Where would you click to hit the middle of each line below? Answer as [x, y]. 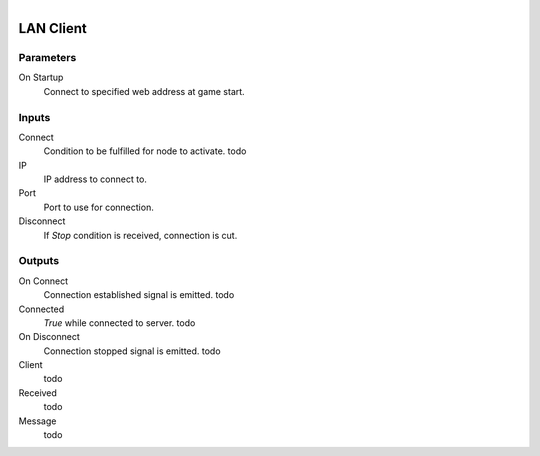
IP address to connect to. [95, 179]
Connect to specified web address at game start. [144, 91]
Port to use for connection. [98, 207]
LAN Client [52, 28]
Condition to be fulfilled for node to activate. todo [145, 151]
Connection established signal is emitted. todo [139, 295]
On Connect [43, 281]
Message [37, 421]
